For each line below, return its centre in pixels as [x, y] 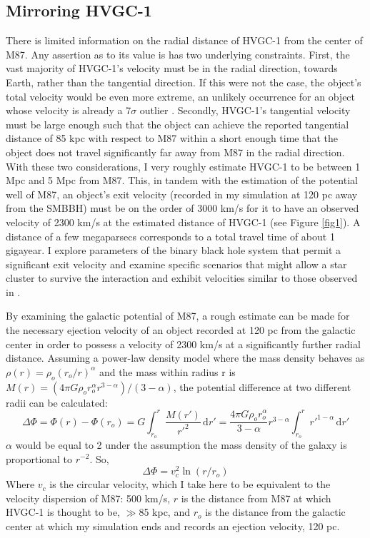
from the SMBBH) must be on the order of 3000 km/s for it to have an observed [182, 208]
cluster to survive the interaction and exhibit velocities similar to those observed [182, 278]
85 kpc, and [164, 512]
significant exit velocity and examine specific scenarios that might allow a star [176, 264]
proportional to [39, 458]
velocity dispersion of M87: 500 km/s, [88, 498]
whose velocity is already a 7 [69, 110]
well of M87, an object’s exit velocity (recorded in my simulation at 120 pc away [182, 194]
